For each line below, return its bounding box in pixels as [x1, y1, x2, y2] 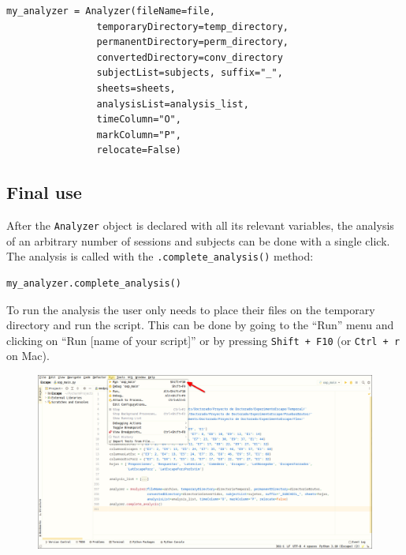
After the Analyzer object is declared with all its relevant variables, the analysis [6, 217, 394, 234]
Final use [6, 180, 82, 204]
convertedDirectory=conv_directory [96, 51, 283, 63]
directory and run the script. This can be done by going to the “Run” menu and [6, 317, 394, 333]
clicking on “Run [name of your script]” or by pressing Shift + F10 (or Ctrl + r [6, 332, 400, 348]
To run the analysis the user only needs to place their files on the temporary [6, 301, 375, 317]
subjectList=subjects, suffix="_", [96, 67, 283, 79]
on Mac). [6, 347, 50, 364]
